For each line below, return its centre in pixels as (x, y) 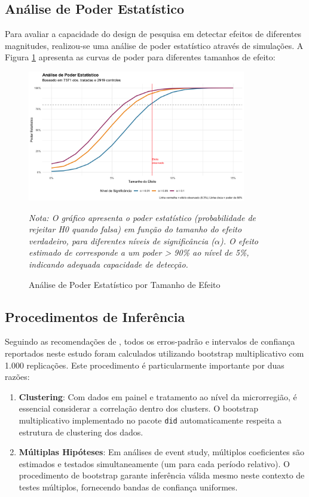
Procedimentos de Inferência (95, 316)
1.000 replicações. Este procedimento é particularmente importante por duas (145, 365)
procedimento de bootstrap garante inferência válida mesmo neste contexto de (162, 475)
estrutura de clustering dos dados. (81, 432)
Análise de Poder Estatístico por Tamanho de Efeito (125, 284)
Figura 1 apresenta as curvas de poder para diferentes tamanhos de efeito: (140, 57)
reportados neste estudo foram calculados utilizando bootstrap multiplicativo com (154, 353)
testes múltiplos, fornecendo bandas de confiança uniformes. (128, 487)
